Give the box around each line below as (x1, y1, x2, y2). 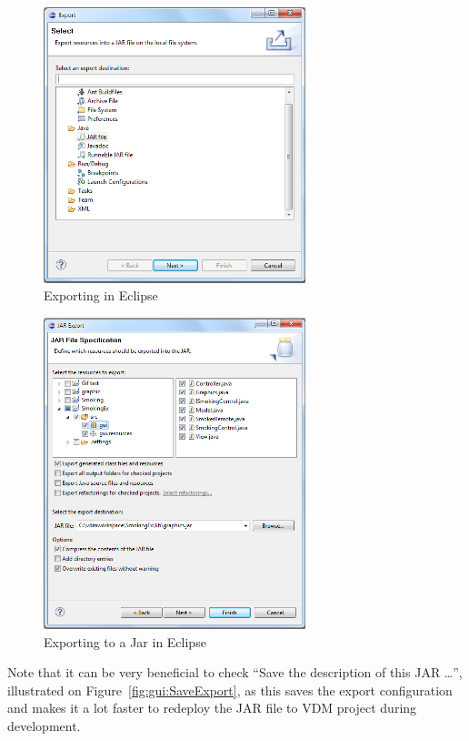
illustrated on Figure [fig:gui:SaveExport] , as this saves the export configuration (7, 680, 453, 699)
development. (7, 716, 81, 736)
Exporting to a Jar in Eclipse (44, 632, 206, 651)
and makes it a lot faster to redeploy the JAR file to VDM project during (7, 698, 417, 717)
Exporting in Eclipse (44, 286, 158, 305)
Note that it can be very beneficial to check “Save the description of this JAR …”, (7, 663, 463, 682)
